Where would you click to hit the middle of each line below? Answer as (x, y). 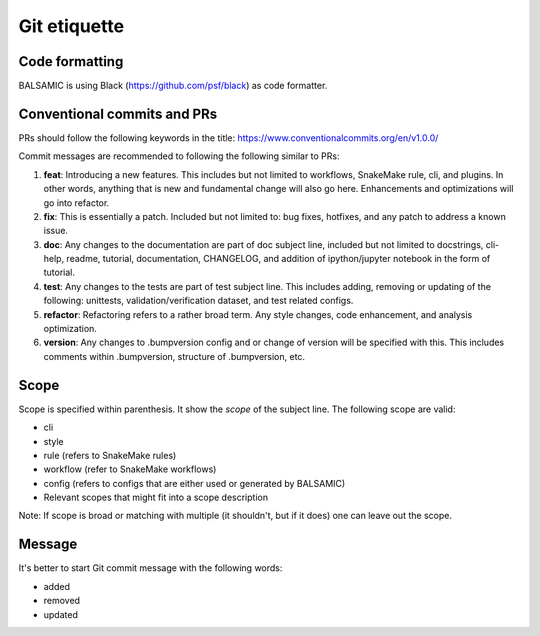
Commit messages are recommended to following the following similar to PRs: (179, 156)
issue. (56, 231)
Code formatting (71, 61)
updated (61, 614)
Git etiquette (71, 26)
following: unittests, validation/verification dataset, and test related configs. (198, 301)
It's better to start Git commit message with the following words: (150, 568)
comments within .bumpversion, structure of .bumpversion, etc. (174, 356)
